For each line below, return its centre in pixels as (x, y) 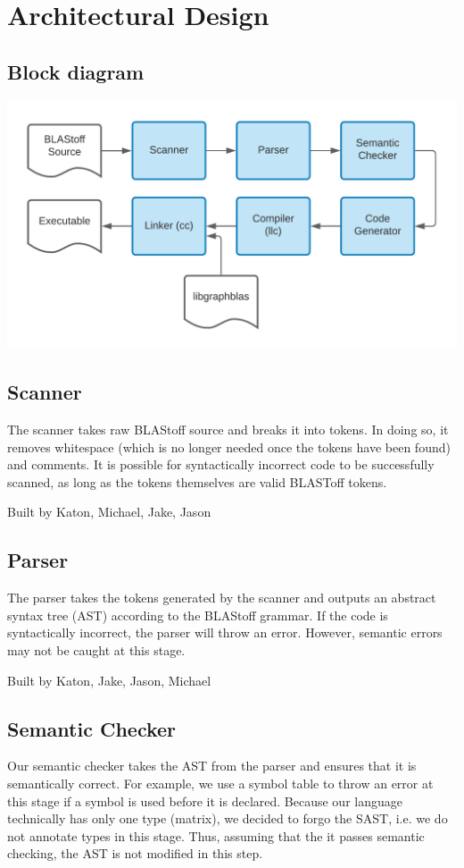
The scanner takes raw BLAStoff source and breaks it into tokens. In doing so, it (228, 429)
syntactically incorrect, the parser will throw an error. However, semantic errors (225, 632)
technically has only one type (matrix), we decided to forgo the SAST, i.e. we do (228, 818)
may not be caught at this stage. (96, 649)
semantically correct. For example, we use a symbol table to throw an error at (220, 783)
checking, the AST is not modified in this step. (135, 853)
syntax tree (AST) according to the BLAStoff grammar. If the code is (198, 615)
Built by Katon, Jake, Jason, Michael (109, 680)
